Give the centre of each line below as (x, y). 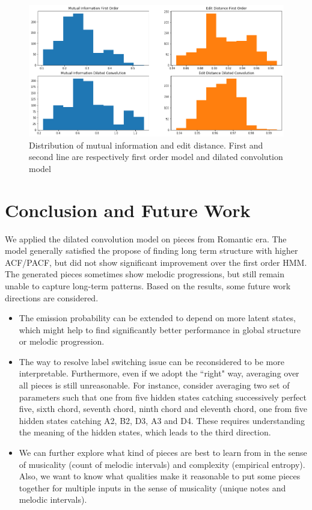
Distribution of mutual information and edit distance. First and (146, 145)
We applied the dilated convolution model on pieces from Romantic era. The (146, 238)
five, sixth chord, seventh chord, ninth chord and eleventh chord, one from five (163, 409)
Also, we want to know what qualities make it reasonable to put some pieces (160, 476)
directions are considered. (52, 297)
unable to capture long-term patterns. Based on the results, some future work (148, 285)
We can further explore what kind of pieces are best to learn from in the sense (163, 453)
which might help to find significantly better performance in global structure (160, 329)
